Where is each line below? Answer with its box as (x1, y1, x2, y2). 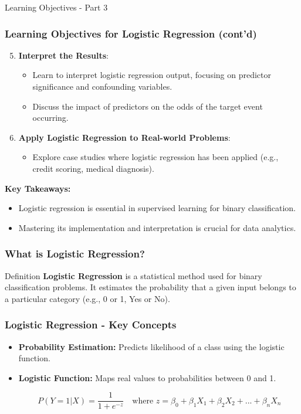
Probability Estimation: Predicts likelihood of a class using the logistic (18, 340, 285, 352)
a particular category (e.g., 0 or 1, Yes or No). (5, 292, 170, 304)
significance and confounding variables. (32, 80, 173, 92)
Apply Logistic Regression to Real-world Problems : (18, 131, 231, 143)
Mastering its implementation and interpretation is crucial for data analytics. (18, 221, 296, 233)
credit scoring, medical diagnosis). (32, 162, 154, 174)
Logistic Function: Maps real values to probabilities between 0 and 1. (18, 371, 276, 384)
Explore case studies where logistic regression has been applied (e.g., (32, 151, 279, 163)
